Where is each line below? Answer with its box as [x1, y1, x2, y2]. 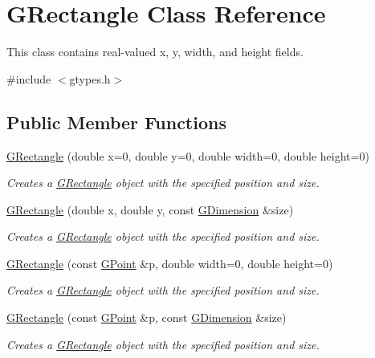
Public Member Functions [6, 109, 226, 134]
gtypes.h [69, 70, 111, 87]
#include [6, 70, 51, 87]
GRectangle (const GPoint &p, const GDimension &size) [6, 309, 287, 326]
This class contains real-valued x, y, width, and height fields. [6, 43, 304, 60]
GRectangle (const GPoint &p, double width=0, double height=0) [6, 254, 333, 271]
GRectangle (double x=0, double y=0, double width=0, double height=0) [6, 147, 369, 164]
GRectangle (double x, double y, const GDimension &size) [6, 201, 294, 218]
